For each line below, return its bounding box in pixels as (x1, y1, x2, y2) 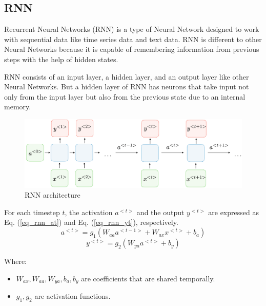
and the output (136, 206, 185, 217)
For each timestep (4, 206, 60, 217)
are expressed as (208, 206, 259, 217)
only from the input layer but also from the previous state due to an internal (4, 91, 245, 102)
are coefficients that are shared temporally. (81, 273, 215, 283)
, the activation (65, 206, 113, 217)
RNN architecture (25, 189, 80, 200)
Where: (4, 256, 27, 266)
